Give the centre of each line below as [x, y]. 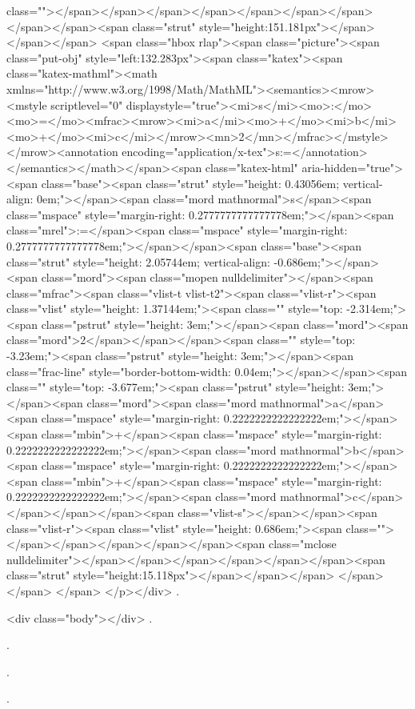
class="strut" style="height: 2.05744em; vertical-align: [138, 261]
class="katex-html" [251, 167]
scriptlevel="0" [87, 104]
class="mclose [302, 544]
